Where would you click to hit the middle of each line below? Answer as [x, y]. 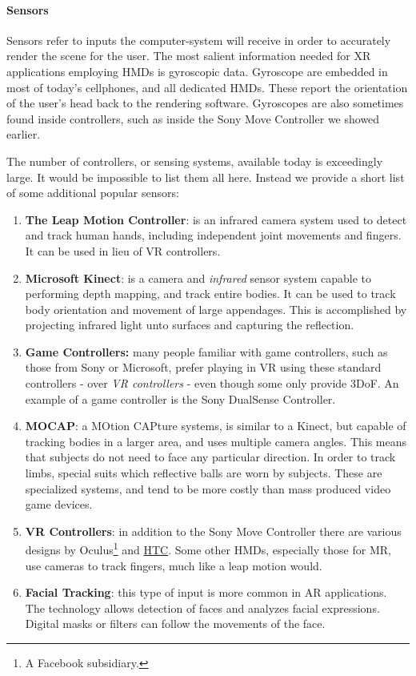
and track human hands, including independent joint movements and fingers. [213, 235]
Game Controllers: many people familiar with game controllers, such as [206, 351]
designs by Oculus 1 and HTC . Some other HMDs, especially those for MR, [208, 549]
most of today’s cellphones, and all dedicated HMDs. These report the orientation [207, 87]
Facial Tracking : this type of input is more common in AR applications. [206, 592]
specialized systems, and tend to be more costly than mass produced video [208, 488]
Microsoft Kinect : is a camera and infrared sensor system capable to [198, 278]
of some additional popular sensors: [93, 193]
